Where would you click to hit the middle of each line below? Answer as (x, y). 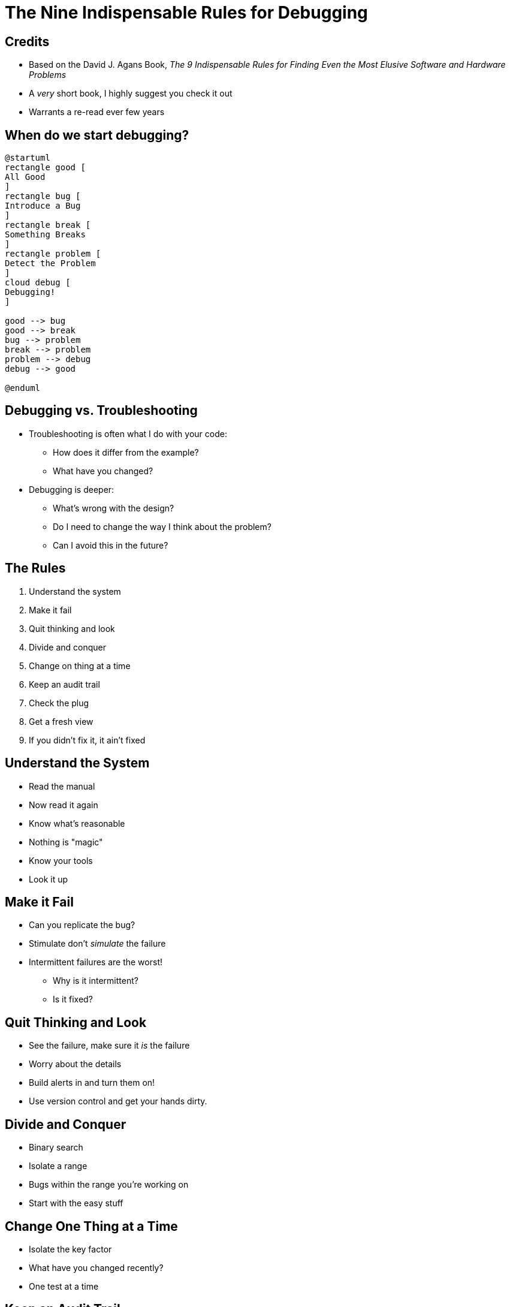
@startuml (28, 158)
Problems (48, 75)
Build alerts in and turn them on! (92, 1083)
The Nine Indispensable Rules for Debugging (186, 13)
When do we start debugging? (97, 135)
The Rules (35, 568)
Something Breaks (45, 235)
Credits (27, 41)
